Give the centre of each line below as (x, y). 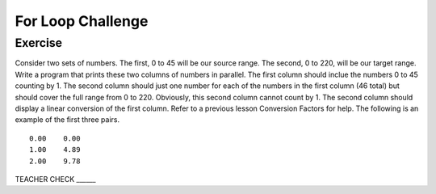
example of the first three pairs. (67, 120)
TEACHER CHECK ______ (55, 179)
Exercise (39, 43)
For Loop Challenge (82, 21)
